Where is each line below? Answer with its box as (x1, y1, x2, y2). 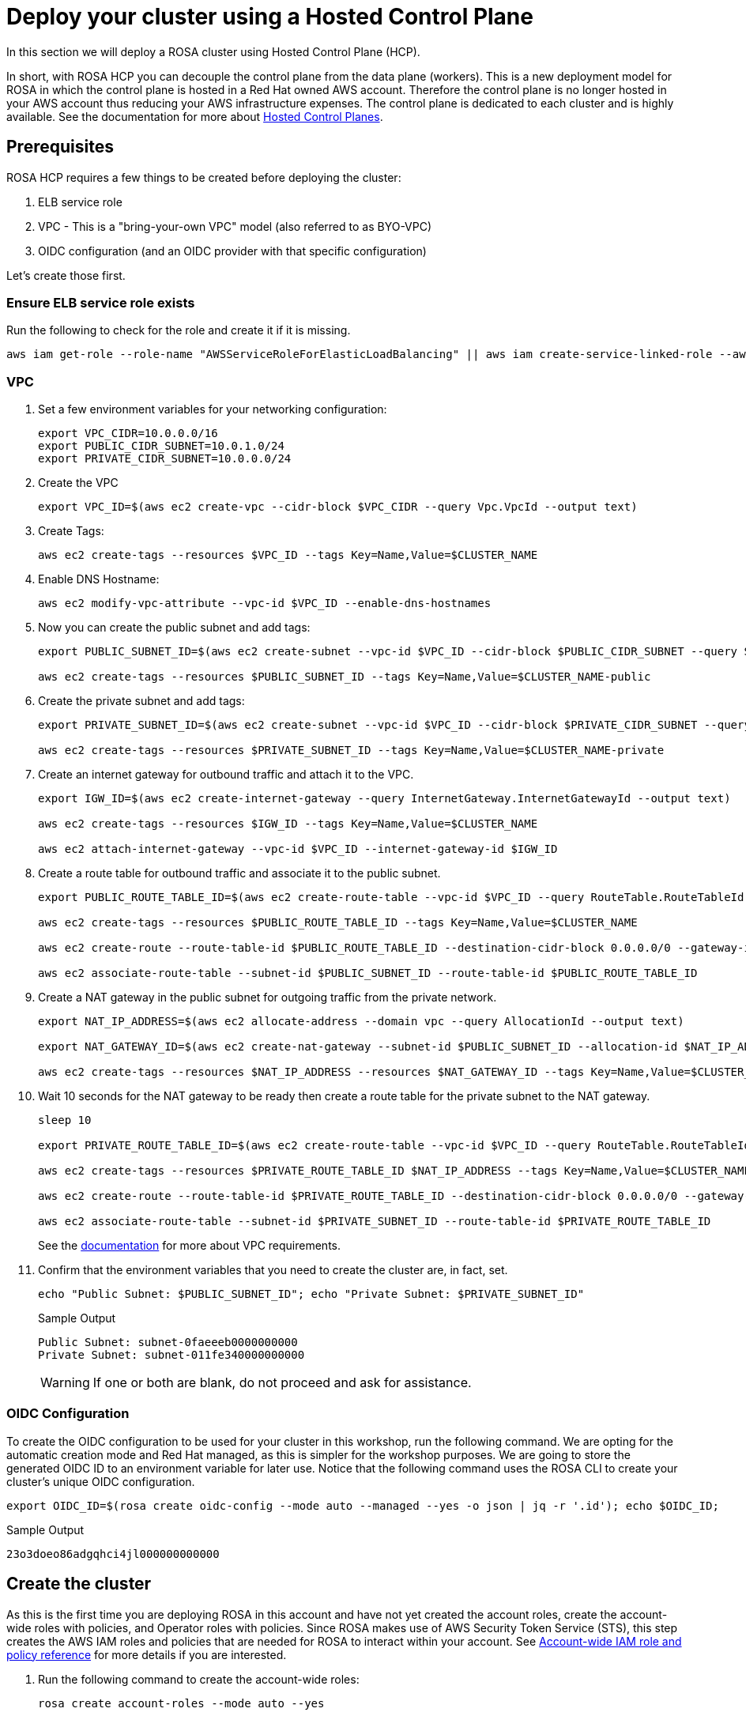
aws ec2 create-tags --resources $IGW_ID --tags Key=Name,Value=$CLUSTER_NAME (38, 817, 538, 831)
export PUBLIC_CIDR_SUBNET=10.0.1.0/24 (38, 439, 284, 453)
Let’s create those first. (6, 268, 126, 282)
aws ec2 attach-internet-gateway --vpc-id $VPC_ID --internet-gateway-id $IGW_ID (38, 843, 558, 856)
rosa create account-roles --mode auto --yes (38, 1696, 325, 1710)
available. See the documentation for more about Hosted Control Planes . (6, 109, 383, 123)
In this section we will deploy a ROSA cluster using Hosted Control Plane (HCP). (6, 44, 420, 58)
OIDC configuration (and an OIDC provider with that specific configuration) (38, 243, 427, 258)
